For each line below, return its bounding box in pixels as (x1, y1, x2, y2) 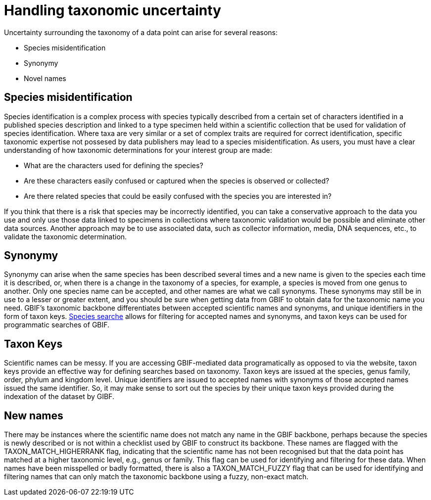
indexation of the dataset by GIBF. (4, 392, 114, 401)
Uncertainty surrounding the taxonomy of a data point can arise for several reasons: (4, 28, 278, 37)
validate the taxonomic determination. (4, 232, 127, 241)
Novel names (24, 74, 66, 83)
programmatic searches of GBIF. (4, 320, 110, 329)
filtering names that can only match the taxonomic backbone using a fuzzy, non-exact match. (4, 472, 309, 481)
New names (4, 409, 63, 422)
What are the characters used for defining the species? (24, 161, 203, 170)
